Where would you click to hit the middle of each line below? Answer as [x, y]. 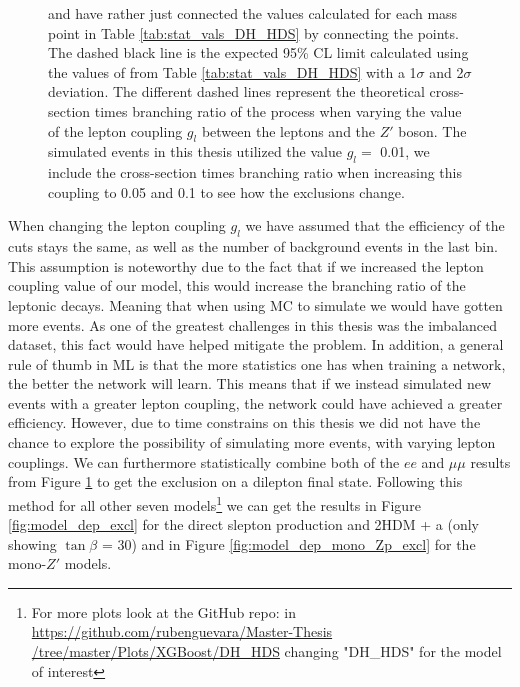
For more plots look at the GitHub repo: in [163, 611]
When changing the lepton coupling [117, 225]
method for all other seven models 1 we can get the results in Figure [214, 503]
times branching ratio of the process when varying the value [278, 110]
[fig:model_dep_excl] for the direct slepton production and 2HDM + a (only [244, 524]
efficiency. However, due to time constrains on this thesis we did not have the [244, 422]
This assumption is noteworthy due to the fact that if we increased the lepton [246, 265]
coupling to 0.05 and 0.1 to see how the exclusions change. [226, 191]
